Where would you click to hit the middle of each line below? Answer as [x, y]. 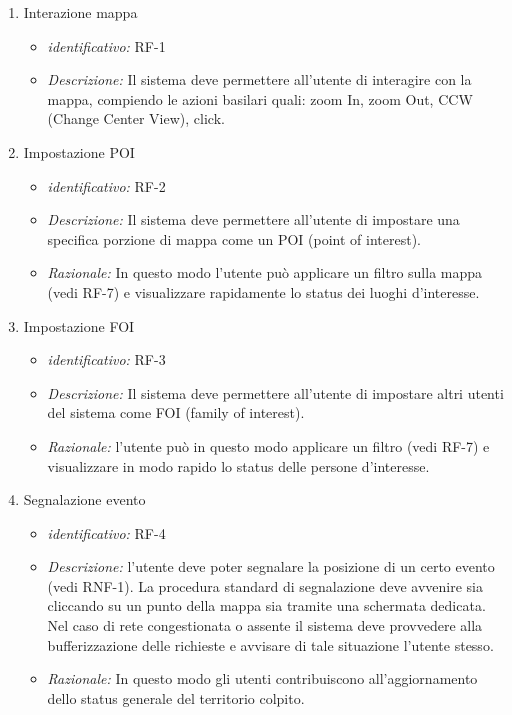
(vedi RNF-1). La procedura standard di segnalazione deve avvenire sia [265, 585]
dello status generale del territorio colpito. [176, 697]
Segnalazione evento [84, 499]
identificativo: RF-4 [106, 532]
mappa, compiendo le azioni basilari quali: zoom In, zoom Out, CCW [260, 98]
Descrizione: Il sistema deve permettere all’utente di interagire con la [259, 79]
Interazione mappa [80, 12]
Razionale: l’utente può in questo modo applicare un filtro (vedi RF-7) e [268, 445]
